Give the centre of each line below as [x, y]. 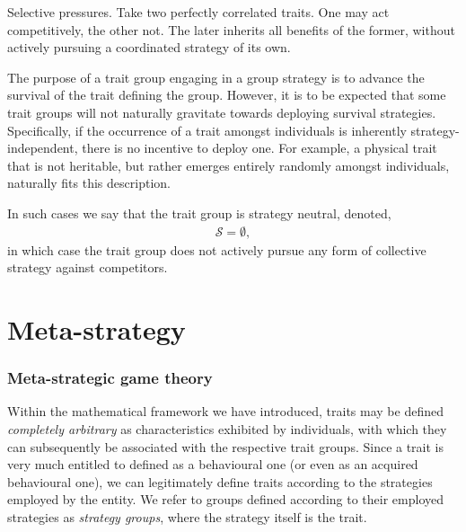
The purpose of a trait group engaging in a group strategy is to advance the [216, 77]
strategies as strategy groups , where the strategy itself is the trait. [187, 516]
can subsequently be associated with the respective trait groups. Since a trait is [226, 446]
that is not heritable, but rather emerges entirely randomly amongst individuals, [229, 165]
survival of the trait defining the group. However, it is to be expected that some [227, 95]
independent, [43, 148]
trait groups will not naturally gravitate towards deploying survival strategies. [222, 112]
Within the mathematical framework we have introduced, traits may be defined [225, 411]
